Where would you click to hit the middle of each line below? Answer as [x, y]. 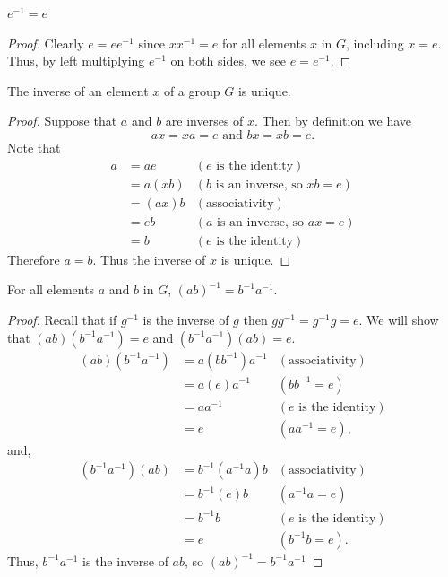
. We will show [399, 319]
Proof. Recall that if [62, 319]
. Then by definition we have [333, 121]
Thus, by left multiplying [76, 61]
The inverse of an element [78, 90]
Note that [34, 147]
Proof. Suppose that [62, 121]
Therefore [34, 259]
